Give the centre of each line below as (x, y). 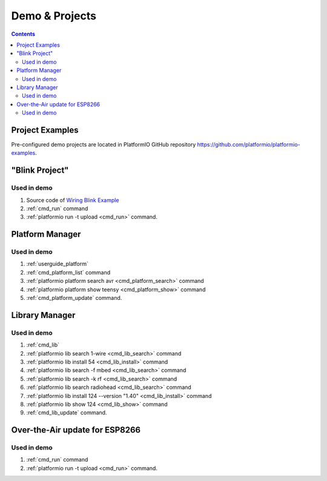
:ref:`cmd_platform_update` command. (74, 298)
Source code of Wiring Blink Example (73, 200)
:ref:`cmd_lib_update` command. (67, 413)
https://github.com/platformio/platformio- (249, 144)
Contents (23, 34)
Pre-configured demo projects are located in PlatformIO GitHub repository (104, 144)
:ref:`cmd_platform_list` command (68, 272)
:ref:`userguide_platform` (58, 264)
